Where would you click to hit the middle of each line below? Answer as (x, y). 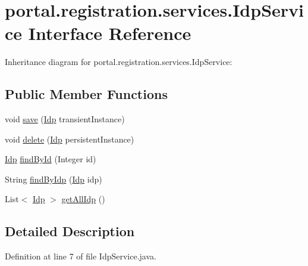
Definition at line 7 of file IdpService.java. (81, 256)
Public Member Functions (86, 94)
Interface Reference (110, 33)
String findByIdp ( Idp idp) (54, 179)
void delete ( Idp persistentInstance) (70, 139)
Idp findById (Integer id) (51, 159)
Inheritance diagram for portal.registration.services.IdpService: (119, 62)
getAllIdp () (83, 199)
